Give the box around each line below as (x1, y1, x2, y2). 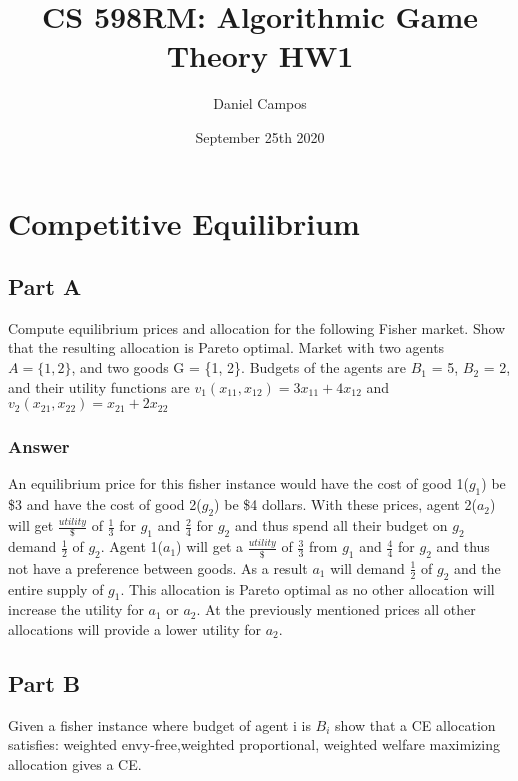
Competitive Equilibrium (8, 202, 360, 243)
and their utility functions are (8, 376, 190, 397)
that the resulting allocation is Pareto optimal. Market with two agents (8, 337, 445, 358)
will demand (330, 557, 405, 578)
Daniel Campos (213, 93, 307, 114)
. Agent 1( (100, 536, 164, 557)
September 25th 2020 (195, 126, 325, 147)
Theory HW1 (166, 35, 354, 76)
